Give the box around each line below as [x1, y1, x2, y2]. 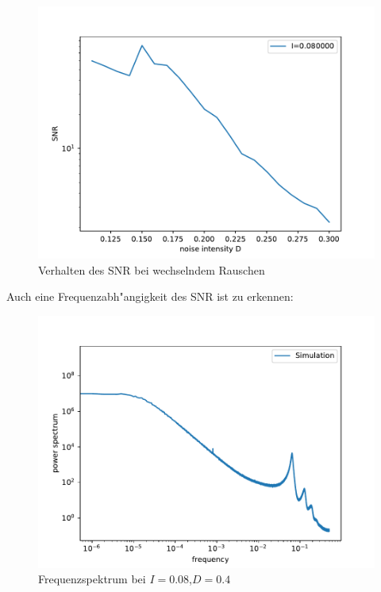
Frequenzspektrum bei [38, 571, 146, 587]
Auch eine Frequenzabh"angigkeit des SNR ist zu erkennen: [6, 288, 294, 305]
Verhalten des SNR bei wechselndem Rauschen [38, 261, 265, 278]
